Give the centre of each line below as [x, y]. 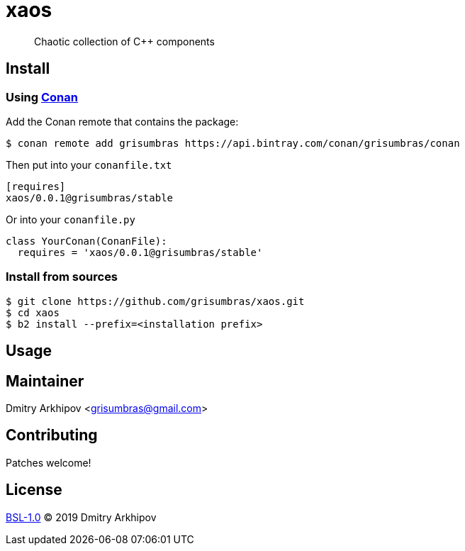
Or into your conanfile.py [71, 219]
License [34, 490]
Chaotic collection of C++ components [124, 41]
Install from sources [62, 277]
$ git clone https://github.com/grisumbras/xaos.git [155, 301]
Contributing [52, 435]
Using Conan [42, 97]
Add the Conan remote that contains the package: [122, 121]
